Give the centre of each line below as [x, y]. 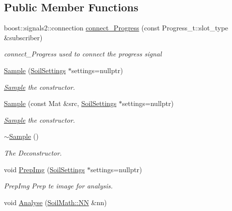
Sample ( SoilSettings [35, 70]
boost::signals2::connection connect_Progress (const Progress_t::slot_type [116, 28]
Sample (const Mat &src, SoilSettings [60, 103]
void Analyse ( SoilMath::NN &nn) [55, 202]
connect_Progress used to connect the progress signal [83, 54]
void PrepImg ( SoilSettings [44, 169]
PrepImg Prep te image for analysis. [58, 186]
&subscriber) [23, 37]
